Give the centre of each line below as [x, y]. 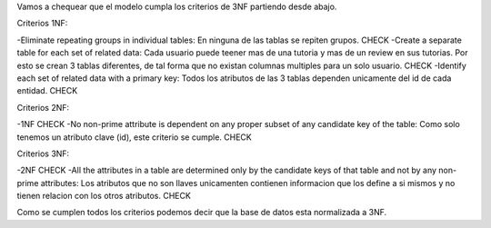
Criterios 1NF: [42, 24]
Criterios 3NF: [43, 154]
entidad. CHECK [47, 91]
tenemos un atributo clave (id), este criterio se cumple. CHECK [134, 137]
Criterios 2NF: [43, 107]
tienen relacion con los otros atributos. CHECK [104, 196]
